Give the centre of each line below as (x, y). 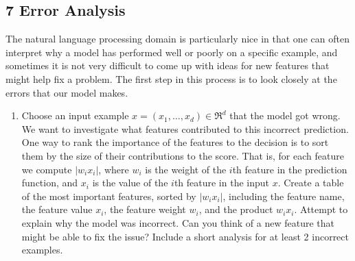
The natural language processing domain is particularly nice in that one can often (177, 39)
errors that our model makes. (67, 92)
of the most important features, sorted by (109, 196)
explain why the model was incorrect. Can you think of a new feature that (178, 222)
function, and (50, 183)
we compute (47, 169)
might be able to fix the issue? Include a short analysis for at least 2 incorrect (185, 236)
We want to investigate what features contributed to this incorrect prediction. (185, 128)
